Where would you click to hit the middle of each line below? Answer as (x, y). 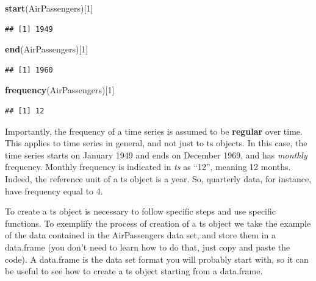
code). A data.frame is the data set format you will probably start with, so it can (157, 259)
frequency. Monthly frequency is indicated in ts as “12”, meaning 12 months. (148, 167)
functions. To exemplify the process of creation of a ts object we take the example (158, 223)
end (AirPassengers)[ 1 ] (47, 49)
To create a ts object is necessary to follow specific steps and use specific (141, 211)
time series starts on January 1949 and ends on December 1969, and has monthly (156, 155)
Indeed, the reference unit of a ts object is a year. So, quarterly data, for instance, (158, 178)
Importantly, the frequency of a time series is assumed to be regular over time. (154, 131)
